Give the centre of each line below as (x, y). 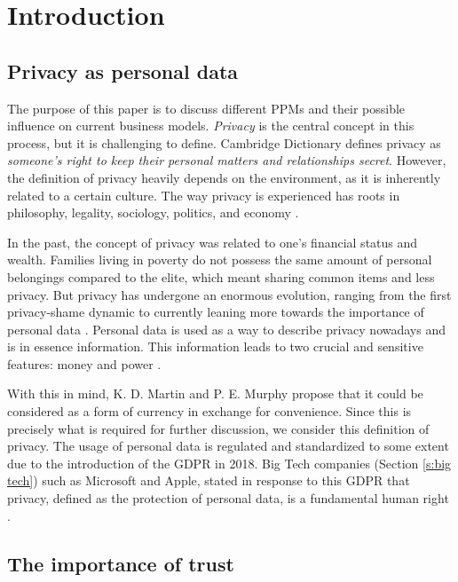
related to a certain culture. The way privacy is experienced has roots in (204, 195)
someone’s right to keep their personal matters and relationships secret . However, (227, 160)
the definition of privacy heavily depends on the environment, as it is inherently (224, 177)
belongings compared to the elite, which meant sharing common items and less (221, 276)
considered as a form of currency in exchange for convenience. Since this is (209, 411)
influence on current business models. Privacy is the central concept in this (211, 126)
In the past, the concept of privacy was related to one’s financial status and (213, 242)
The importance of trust (121, 563)
